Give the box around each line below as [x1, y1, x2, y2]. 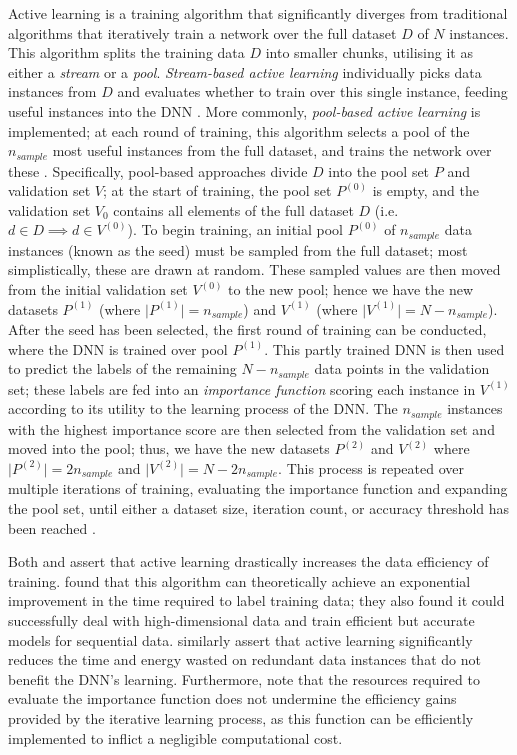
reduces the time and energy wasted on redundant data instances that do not [8, 649, 481, 670]
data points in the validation [314, 358, 490, 379]
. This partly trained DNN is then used [264, 338, 505, 359]
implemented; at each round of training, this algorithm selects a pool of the [8, 120, 470, 141]
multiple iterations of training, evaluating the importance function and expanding [8, 478, 508, 499]
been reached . [8, 517, 96, 538]
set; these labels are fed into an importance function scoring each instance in [8, 378, 476, 399]
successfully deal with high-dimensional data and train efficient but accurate [8, 609, 475, 630]
